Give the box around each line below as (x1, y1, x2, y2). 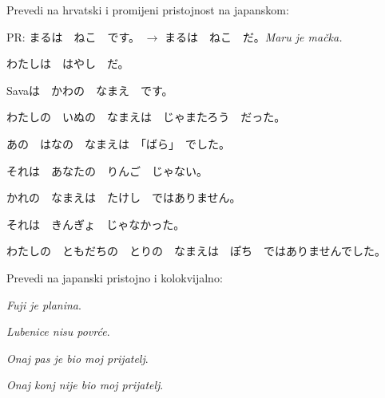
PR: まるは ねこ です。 (6, 28, 140, 45)
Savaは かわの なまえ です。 (6, 81, 173, 98)
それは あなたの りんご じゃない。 (6, 162, 208, 179)
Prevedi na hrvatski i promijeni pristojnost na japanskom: (6, 2, 289, 18)
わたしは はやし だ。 (6, 55, 129, 72)
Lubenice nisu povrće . (6, 323, 110, 340)
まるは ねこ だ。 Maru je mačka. (165, 28, 343, 45)
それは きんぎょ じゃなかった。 (6, 215, 185, 232)
